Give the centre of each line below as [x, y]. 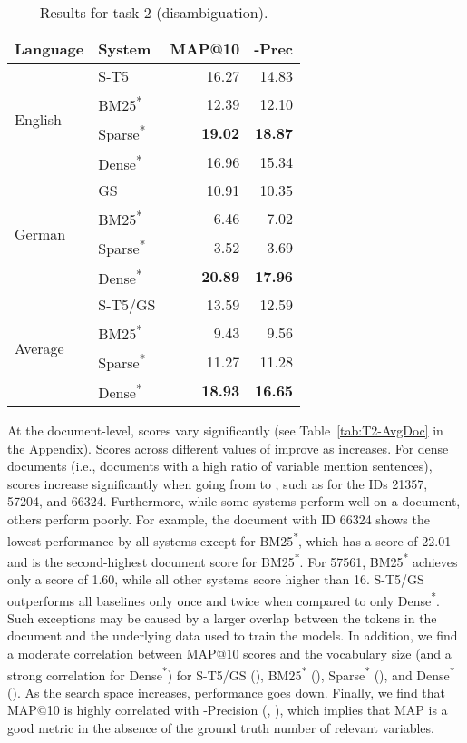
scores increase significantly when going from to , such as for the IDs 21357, [218, 483]
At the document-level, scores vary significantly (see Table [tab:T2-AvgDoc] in [225, 430]
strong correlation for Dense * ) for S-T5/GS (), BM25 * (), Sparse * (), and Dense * [231, 673]
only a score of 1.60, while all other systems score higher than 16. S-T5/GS [216, 579]
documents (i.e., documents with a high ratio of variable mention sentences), [220, 466]
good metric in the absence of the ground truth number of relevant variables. [221, 728]
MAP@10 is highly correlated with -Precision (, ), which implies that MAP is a [228, 710]
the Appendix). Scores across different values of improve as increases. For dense [228, 448]
